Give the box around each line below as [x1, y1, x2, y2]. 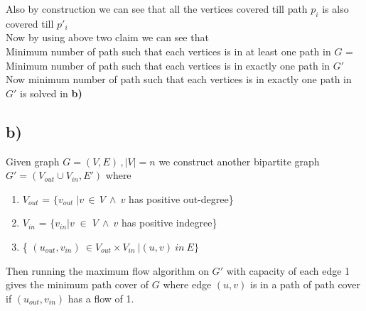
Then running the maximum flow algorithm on [6, 263, 209, 278]
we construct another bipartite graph [158, 153, 320, 168]
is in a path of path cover [250, 277, 360, 292]
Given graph [6, 153, 60, 168]
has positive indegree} [122, 215, 217, 230]
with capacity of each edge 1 [226, 263, 350, 278]
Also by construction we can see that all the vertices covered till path [6, 1, 308, 16]
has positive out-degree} [129, 191, 234, 206]
